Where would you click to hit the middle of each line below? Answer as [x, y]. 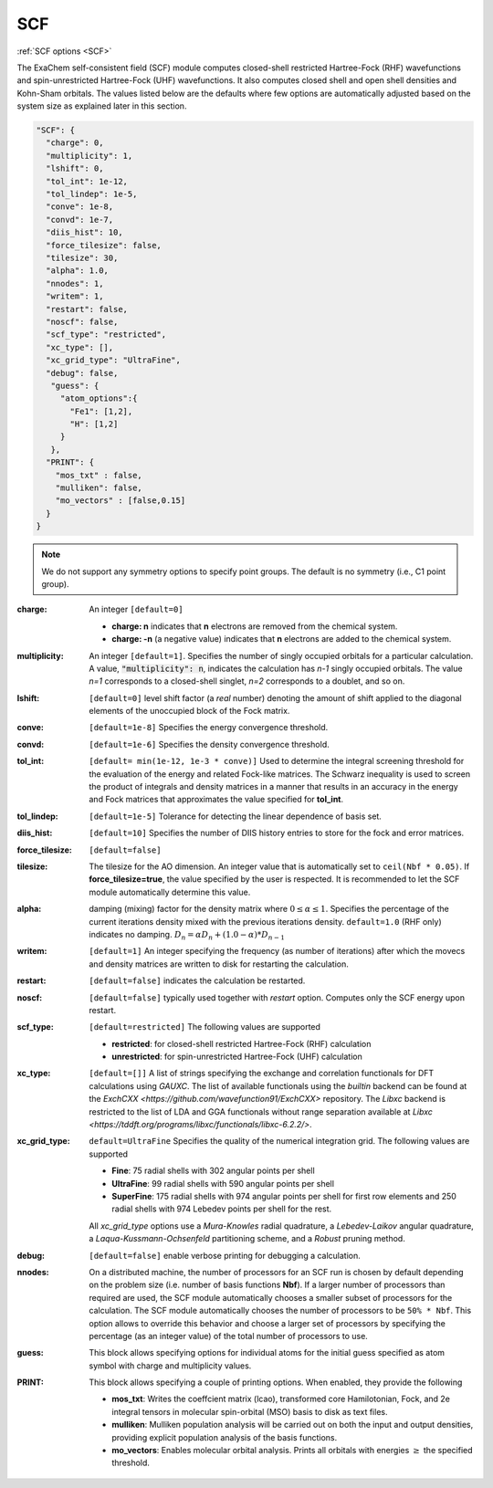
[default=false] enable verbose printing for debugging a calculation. [225, 1255]
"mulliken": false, [99, 488]
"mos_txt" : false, [99, 475]
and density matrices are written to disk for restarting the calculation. [219, 964]
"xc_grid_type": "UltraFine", [114, 360]
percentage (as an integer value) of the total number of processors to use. [229, 1336]
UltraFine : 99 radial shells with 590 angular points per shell [223, 1183]
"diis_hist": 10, [84, 232]
